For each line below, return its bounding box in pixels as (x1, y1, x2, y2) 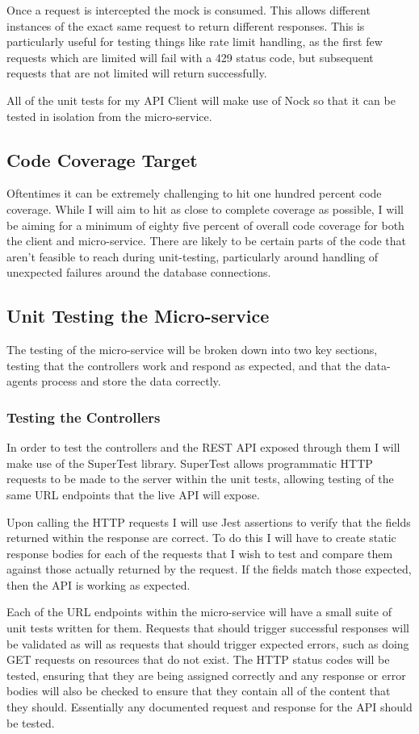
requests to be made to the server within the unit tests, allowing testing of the (6, 470, 394, 487)
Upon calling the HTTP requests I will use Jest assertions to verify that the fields (6, 513, 411, 530)
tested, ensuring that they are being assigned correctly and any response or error (6, 666, 406, 683)
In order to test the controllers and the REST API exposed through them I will (6, 439, 400, 456)
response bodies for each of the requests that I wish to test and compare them (6, 544, 393, 561)
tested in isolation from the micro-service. (6, 107, 212, 124)
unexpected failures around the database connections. (6, 264, 271, 281)
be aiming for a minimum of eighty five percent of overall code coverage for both (6, 216, 404, 233)
